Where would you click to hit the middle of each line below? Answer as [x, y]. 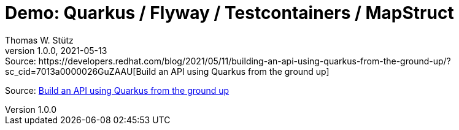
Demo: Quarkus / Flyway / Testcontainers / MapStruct [229, 13]
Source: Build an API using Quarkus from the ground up [117, 90]
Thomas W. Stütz [39, 40]
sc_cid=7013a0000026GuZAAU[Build [81, 71]
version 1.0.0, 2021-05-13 [56, 50]
